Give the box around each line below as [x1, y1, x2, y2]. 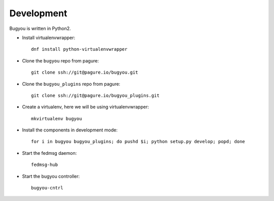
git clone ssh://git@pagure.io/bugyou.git [31, 70, 139, 76]
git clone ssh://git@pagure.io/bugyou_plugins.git [31, 92, 160, 98]
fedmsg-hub [31, 162, 58, 167]
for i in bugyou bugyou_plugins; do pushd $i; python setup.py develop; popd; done [31, 139, 246, 145]
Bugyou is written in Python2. [9, 25, 71, 31]
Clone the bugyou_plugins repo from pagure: [22, 81, 120, 87]
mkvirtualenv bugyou [31, 116, 82, 121]
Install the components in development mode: [22, 127, 118, 133]
